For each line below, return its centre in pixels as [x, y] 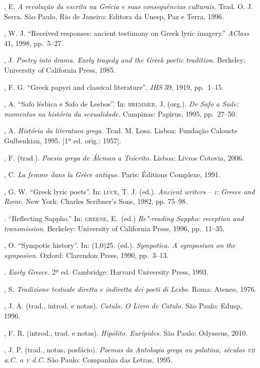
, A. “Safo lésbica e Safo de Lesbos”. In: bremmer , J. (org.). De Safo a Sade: [121, 104]
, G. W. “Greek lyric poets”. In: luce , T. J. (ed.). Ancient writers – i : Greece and [129, 191]
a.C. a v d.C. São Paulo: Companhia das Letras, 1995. [88, 359]
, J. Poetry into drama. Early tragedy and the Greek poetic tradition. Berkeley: [125, 60]
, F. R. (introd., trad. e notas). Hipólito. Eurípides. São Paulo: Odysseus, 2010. [126, 332]
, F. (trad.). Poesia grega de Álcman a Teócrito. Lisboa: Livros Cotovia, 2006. [124, 157]
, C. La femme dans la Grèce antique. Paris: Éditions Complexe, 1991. [112, 174]
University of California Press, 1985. [60, 69]
